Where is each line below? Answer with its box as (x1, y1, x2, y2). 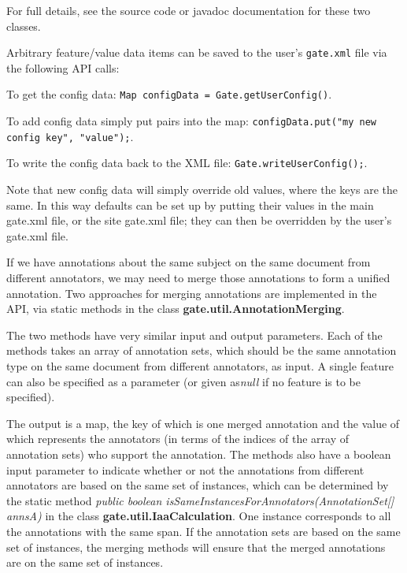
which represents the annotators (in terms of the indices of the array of (6, 430, 349, 447)
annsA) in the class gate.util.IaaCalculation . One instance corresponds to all (6, 508, 391, 524)
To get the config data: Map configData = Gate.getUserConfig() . (6, 86, 332, 102)
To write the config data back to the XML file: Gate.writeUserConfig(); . (6, 154, 368, 171)
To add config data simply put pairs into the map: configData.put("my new (6, 113, 376, 129)
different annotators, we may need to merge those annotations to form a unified (6, 270, 390, 286)
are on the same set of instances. (6, 554, 164, 571)
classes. (6, 17, 41, 34)
